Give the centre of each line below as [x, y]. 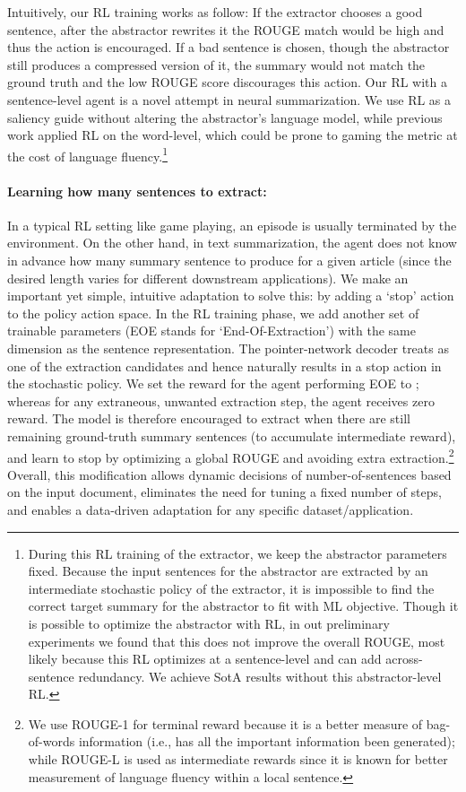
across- [404, 659]
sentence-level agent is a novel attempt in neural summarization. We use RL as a [229, 99]
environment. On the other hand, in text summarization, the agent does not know [232, 243]
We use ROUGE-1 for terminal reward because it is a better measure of [225, 723]
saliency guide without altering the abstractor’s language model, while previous [225, 117]
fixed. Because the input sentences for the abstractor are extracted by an [228, 571]
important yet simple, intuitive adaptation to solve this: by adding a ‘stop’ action [231, 296]
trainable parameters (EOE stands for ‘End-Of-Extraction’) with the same [211, 331]
